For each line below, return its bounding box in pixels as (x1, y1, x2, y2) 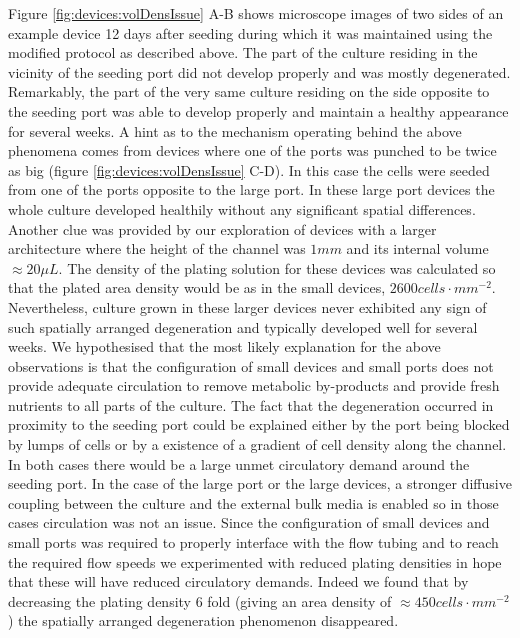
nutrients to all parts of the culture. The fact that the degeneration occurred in (8, 394, 494, 415)
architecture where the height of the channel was (8, 238, 306, 259)
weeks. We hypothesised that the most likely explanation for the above (8, 336, 441, 357)
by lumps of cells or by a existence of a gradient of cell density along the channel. (8, 434, 507, 455)
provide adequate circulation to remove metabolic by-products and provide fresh (8, 375, 500, 396)
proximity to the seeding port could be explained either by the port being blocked (8, 414, 510, 435)
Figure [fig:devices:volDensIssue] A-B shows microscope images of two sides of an (8, 3, 504, 23)
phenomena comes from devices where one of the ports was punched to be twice (8, 140, 497, 161)
